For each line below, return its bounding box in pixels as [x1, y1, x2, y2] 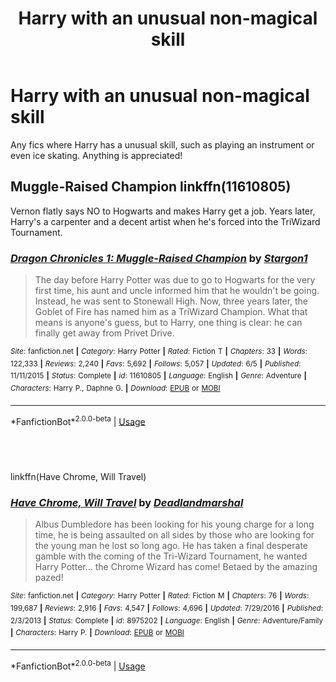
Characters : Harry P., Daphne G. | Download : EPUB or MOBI [10, 383, 221, 394]
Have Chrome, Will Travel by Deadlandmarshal [10, 496, 244, 510]
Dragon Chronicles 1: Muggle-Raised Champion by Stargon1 [10, 251, 308, 265]
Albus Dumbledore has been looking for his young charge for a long [34, 518, 315, 531]
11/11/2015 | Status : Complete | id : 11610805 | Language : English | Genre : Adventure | [10, 371, 307, 381]
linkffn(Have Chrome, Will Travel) [10, 471, 147, 483]
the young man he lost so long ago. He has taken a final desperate [34, 540, 308, 552]
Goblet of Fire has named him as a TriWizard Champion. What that [34, 306, 308, 318]
